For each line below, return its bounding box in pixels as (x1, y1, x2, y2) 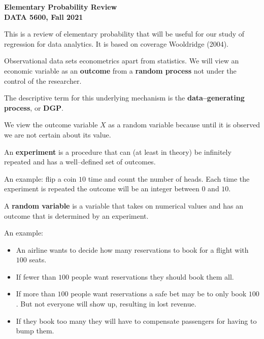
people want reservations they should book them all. (71, 271, 234, 282)
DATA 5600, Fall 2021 (4, 11, 83, 22)
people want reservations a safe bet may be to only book (71, 288, 247, 299)
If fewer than (16, 271, 56, 282)
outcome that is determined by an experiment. (4, 210, 149, 221)
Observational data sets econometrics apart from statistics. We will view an (4, 55, 239, 66)
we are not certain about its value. (4, 129, 111, 140)
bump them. (16, 325, 54, 336)
